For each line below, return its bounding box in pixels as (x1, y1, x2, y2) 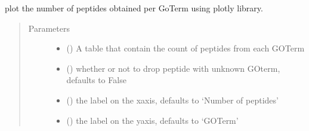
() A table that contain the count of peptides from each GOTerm (66, 42, 305, 54)
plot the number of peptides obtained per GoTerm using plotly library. (5, 2, 263, 14)
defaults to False (66, 74, 126, 86)
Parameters (28, 22, 70, 34)
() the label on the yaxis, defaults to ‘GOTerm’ (66, 114, 239, 126)
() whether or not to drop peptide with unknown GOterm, (66, 62, 280, 74)
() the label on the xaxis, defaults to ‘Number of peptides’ (66, 93, 279, 106)
